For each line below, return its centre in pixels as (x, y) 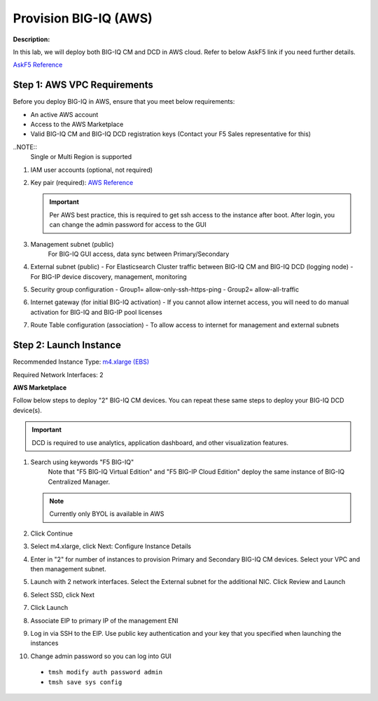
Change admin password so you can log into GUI (101, 656)
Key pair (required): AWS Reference (82, 182)
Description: (31, 39)
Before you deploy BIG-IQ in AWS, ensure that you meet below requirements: (124, 102)
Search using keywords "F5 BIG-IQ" (82, 462)
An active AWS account (64, 114)
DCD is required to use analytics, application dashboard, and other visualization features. (160, 442)
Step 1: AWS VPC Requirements (83, 85)
